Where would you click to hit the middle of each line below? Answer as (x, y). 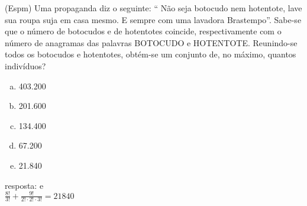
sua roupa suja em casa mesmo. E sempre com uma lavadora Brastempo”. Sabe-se (153, 19)
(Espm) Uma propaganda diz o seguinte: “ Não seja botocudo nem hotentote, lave (153, 8)
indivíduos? (25, 65)
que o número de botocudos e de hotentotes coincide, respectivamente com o (143, 31)
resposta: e (24, 185)
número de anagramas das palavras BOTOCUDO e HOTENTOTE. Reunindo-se (151, 42)
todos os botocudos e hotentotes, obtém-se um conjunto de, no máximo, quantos (151, 54)
